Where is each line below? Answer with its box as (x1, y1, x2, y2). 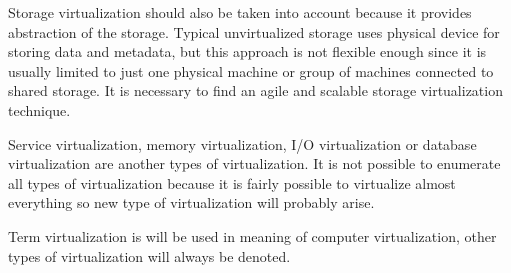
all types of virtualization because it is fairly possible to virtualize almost (8, 172, 456, 193)
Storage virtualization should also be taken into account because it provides (8, 2, 472, 22)
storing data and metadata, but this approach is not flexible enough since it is (8, 41, 487, 62)
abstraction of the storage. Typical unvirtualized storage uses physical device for (8, 21, 500, 42)
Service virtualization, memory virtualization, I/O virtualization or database (8, 133, 477, 154)
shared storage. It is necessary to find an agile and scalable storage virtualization (8, 80, 503, 101)
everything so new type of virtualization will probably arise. (8, 192, 375, 213)
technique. (8, 99, 71, 120)
